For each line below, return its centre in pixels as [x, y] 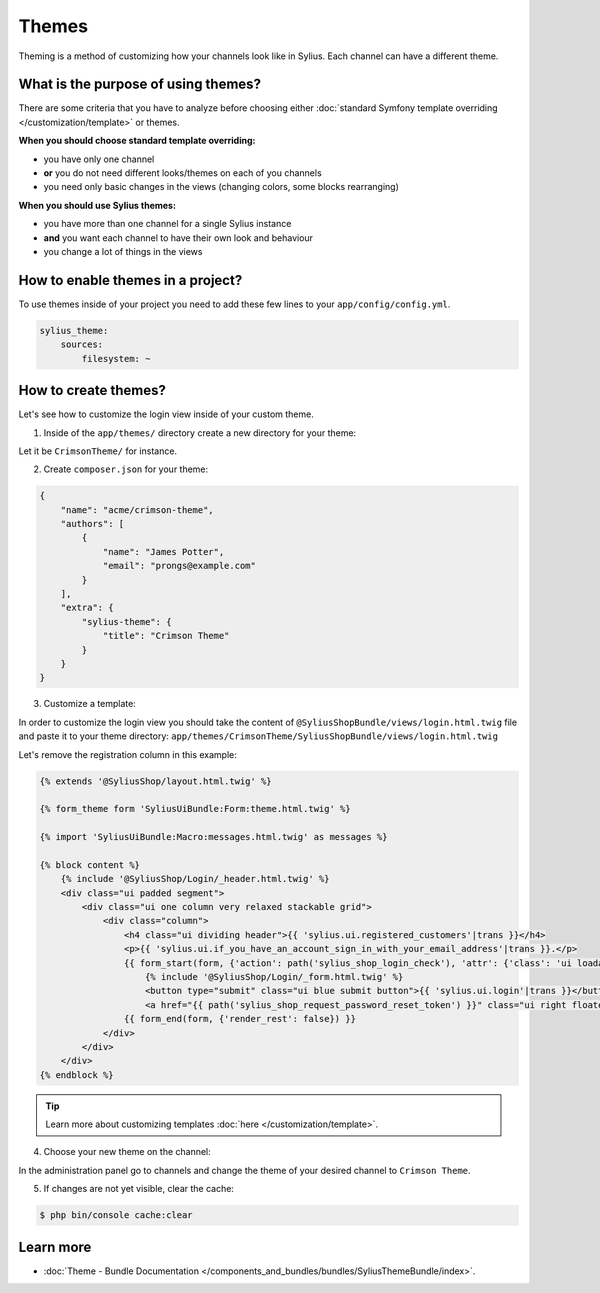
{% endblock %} [76, 1074]
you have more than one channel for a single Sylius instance [167, 224]
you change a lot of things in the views [123, 251]
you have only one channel [99, 159]
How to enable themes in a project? [130, 280]
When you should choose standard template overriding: [137, 141]
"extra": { [87, 608]
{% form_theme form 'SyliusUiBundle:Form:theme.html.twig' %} [195, 809]
